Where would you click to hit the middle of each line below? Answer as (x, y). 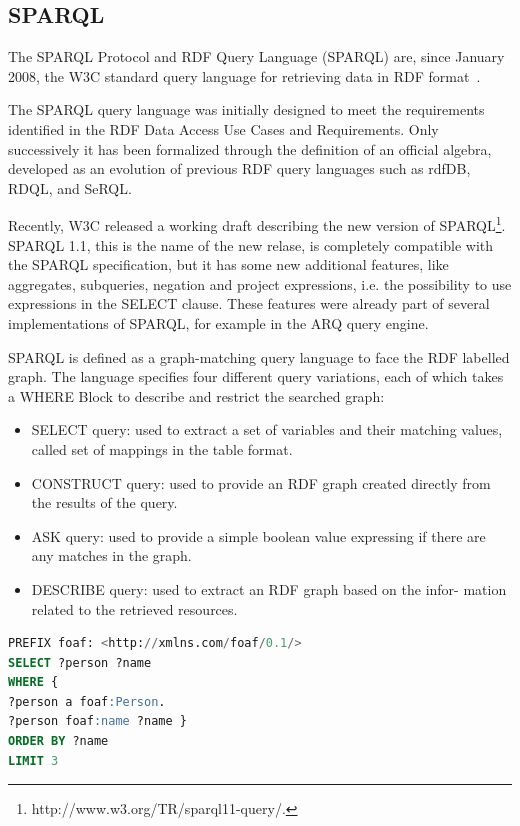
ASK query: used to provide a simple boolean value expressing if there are (258, 535)
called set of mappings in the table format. (162, 448)
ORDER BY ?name (58, 741)
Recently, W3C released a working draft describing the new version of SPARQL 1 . (257, 224)
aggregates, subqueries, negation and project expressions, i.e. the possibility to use (260, 283)
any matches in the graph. (111, 555)
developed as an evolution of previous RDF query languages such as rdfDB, (239, 168)
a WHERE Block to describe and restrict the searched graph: (196, 395)
